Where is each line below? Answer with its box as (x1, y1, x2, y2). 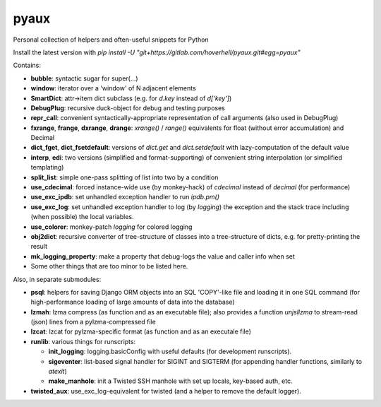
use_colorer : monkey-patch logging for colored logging (30, 223, 193, 231)
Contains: (13, 61, 42, 70)
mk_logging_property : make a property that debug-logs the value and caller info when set (30, 252, 296, 261)
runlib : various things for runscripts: (30, 337, 136, 346)
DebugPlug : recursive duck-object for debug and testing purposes (30, 103, 225, 112)
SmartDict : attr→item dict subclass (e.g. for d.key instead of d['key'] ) (30, 94, 232, 102)
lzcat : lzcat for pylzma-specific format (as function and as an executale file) (30, 327, 252, 336)
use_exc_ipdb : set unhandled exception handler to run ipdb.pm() (30, 193, 220, 201)
